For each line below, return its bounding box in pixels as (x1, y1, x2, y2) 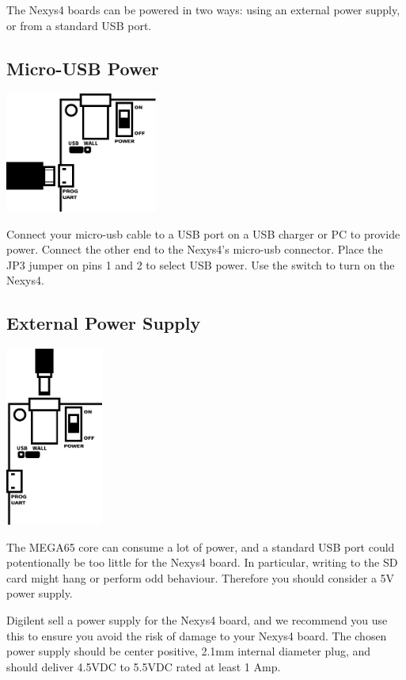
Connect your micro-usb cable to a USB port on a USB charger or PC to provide (6, 225, 400, 242)
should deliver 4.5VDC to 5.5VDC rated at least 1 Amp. (6, 658, 281, 674)
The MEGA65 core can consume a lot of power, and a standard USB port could (6, 538, 395, 555)
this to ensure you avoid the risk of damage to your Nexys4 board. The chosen (6, 627, 387, 644)
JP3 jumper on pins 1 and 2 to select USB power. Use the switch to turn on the (6, 256, 395, 273)
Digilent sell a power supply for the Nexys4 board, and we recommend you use (6, 611, 388, 628)
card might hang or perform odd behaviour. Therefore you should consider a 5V (6, 569, 395, 586)
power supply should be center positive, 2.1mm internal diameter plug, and (6, 643, 371, 659)
